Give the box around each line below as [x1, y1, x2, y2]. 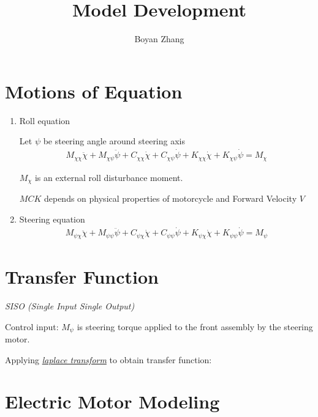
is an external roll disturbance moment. [34, 171, 183, 183]
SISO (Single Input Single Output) [5, 300, 135, 312]
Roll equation [19, 114, 70, 127]
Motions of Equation [5, 78, 183, 103]
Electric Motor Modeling [5, 389, 220, 414]
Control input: [5, 320, 59, 333]
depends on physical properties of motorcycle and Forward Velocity [44, 192, 297, 204]
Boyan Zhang [134, 32, 184, 45]
